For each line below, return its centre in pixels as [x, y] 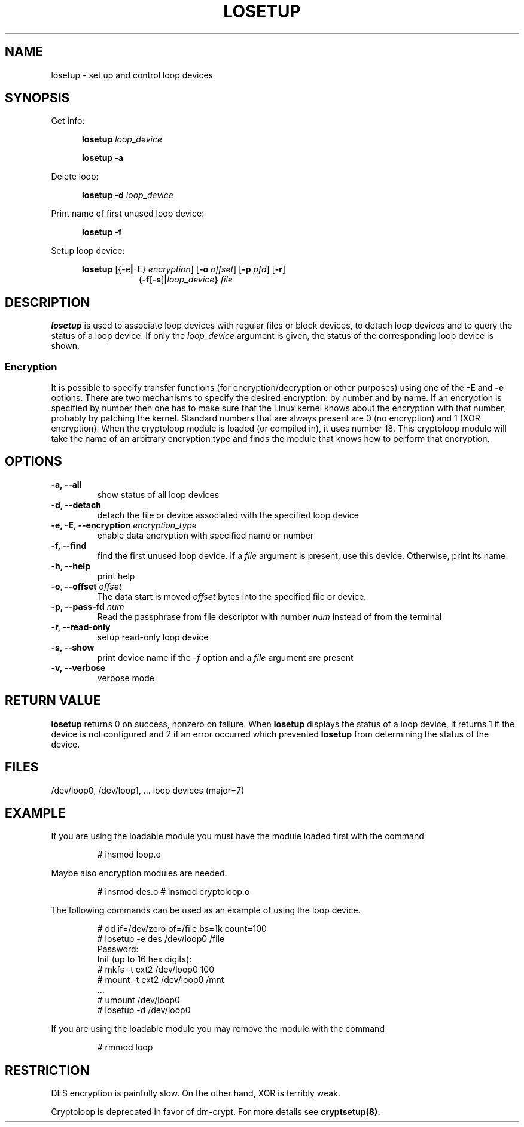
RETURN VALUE [53, 701]
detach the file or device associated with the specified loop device [228, 515]
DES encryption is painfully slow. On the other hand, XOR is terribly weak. [196, 1093]
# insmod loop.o [129, 855]
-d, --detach [76, 505]
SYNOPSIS [37, 98]
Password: [118, 949]
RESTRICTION [47, 1070]
